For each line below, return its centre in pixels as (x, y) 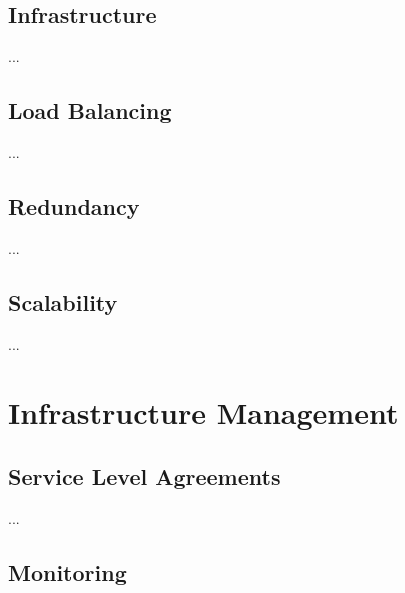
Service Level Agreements (144, 475)
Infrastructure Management (203, 412)
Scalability (63, 301)
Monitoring (67, 571)
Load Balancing (90, 110)
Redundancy (74, 205)
